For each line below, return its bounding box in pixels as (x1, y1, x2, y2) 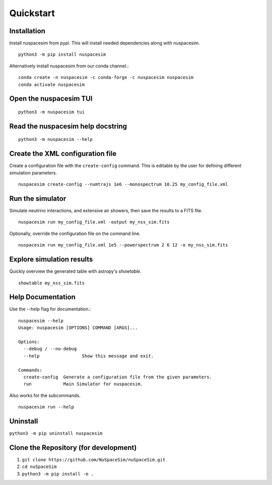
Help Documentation (9, 293, 76, 301)
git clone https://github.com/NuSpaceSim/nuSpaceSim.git (22, 457, 166, 462)
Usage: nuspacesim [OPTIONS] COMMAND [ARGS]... (18, 325, 138, 331)
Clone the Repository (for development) (9, 443, 137, 452)
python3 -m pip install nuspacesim (18, 52, 106, 57)
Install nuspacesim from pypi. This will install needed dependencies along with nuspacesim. (9, 40, 200, 46)
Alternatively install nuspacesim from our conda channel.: (9, 63, 129, 69)
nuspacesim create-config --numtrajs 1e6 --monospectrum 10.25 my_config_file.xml (18, 182, 228, 187)
